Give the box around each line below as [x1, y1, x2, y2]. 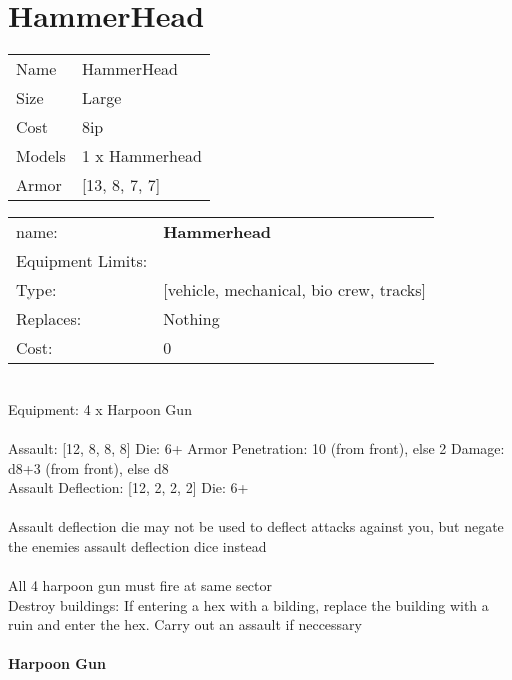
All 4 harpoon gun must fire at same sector [8, 575, 272, 596]
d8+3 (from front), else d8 [8, 457, 169, 478]
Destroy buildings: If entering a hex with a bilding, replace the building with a [8, 594, 489, 615]
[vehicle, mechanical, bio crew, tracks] [163, 278, 427, 302]
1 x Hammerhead [81, 144, 202, 168]
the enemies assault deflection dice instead [8, 535, 267, 556]
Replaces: [16, 307, 82, 331]
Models [16, 144, 66, 168]
